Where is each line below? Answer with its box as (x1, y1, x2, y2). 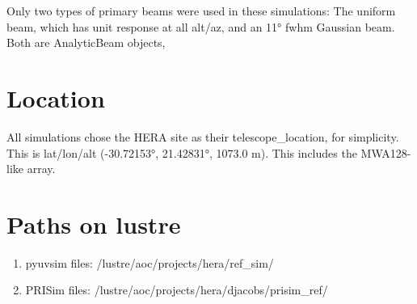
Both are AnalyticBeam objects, (6, 34, 166, 51)
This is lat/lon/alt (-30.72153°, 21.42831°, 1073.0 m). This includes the (6, 144, 357, 161)
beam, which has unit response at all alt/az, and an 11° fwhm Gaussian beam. (6, 18, 395, 35)
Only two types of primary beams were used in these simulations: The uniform (6, 2, 396, 19)
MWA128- (360, 144, 411, 161)
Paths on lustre (6, 207, 181, 240)
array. (27, 160, 56, 177)
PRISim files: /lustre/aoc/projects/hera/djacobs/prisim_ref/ (25, 281, 328, 298)
